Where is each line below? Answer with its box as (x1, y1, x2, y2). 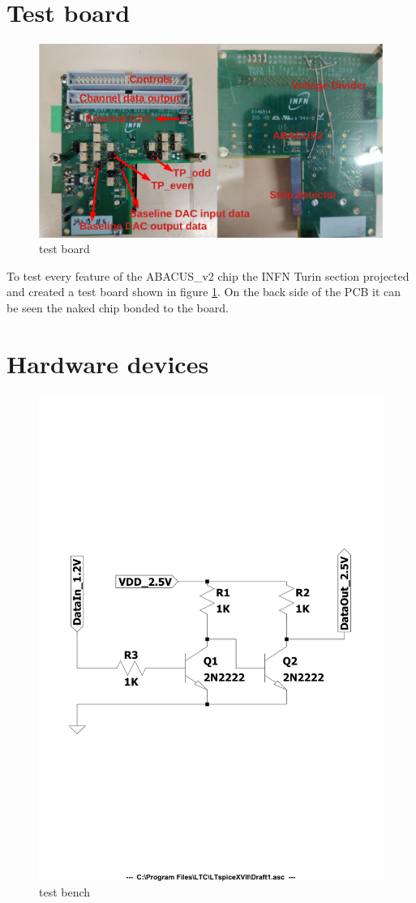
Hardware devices (6, 346, 209, 380)
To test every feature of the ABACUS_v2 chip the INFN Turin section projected (6, 267, 410, 284)
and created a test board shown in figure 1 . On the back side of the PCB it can (6, 283, 401, 300)
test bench (39, 884, 91, 901)
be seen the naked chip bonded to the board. (6, 299, 229, 316)
